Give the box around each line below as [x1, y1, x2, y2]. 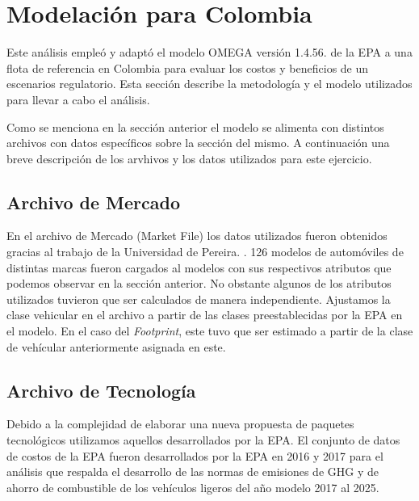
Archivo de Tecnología [6, 377, 196, 402]
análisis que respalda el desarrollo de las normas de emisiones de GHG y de [6, 463, 379, 480]
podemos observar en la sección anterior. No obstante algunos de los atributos [6, 275, 392, 292]
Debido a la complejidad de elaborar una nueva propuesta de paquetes [6, 415, 354, 432]
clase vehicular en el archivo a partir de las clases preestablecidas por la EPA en [6, 306, 403, 323]
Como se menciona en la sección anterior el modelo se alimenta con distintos [6, 118, 384, 135]
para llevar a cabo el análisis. [6, 91, 150, 107]
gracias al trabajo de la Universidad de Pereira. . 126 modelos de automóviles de [6, 243, 404, 260]
